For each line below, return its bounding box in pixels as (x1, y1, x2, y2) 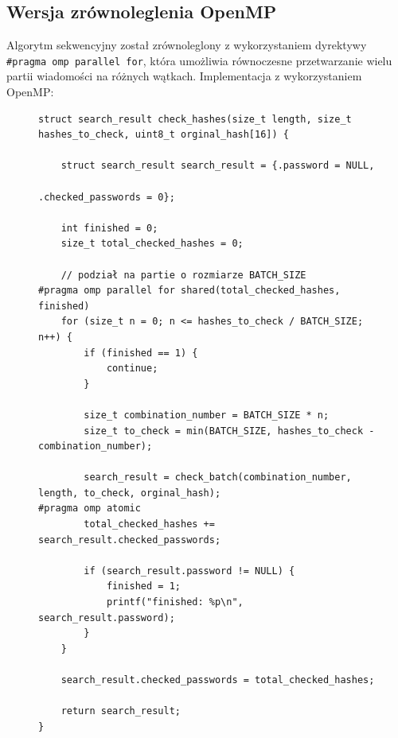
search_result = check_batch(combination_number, (84, 472, 352, 484)
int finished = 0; (60, 222, 158, 234)
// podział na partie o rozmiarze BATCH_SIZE (60, 269, 306, 281)
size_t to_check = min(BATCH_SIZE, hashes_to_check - (84, 425, 375, 437)
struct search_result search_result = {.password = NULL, (60, 160, 375, 172)
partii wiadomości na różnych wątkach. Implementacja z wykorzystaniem (6, 68, 362, 84)
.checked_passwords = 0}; (38, 191, 175, 203)
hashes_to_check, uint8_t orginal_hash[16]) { (38, 129, 289, 141)
